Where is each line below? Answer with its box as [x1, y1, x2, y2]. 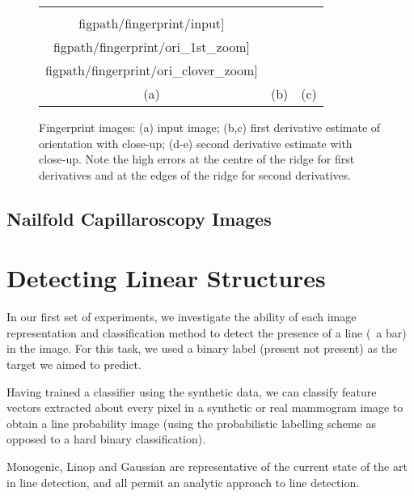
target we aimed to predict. [6, 356, 142, 373]
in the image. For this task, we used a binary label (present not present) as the [6, 340, 398, 357]
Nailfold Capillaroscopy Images [6, 206, 272, 231]
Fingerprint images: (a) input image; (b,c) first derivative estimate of [39, 119, 381, 135]
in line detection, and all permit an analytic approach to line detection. [6, 473, 360, 490]
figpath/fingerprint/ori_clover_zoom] [45, 61, 258, 79]
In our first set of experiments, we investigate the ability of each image [6, 308, 357, 325]
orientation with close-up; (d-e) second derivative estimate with [39, 134, 353, 151]
